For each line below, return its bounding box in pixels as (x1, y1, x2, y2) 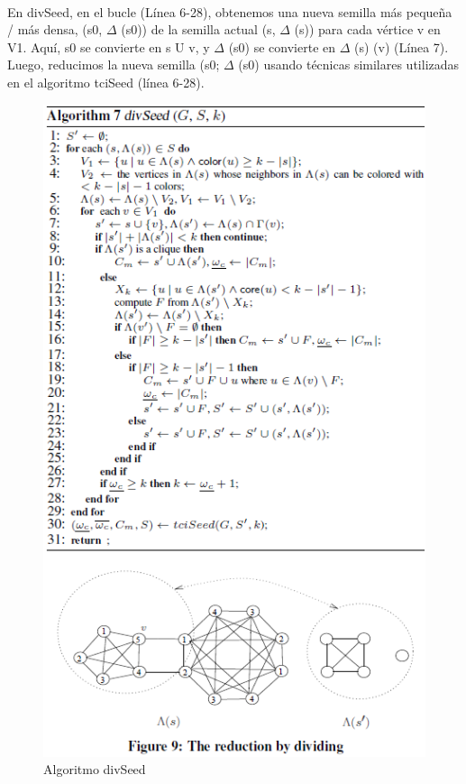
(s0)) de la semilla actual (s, (121, 20, 276, 39)
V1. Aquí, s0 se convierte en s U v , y (7, 37, 210, 56)
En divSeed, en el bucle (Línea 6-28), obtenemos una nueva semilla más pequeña (7, 2, 452, 21)
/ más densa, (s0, (7, 20, 103, 39)
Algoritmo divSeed (43, 760, 146, 779)
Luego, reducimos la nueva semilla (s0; (7, 55, 220, 74)
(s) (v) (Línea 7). (354, 37, 449, 56)
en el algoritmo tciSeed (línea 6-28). (7, 72, 205, 91)
